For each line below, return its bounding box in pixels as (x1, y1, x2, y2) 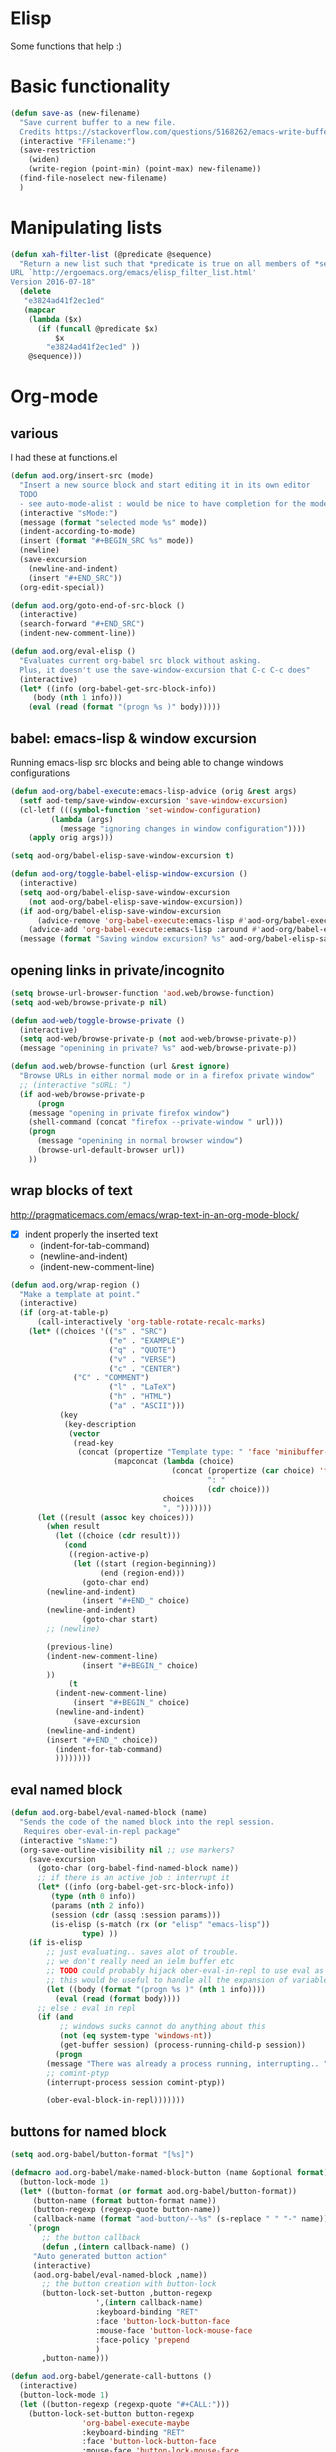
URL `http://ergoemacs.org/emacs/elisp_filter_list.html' (10, 268, 257, 278)
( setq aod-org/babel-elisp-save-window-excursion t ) (10, 851, 235, 861)
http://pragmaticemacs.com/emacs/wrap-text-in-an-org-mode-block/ (10, 1208, 300, 1221)
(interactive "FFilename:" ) (19, 136, 137, 146)
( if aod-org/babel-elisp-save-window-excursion (19, 906, 222, 916)
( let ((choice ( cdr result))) (54, 1531, 182, 1541)
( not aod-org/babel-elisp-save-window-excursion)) (28, 897, 244, 907)
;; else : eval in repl (36, 2003, 137, 2013)
